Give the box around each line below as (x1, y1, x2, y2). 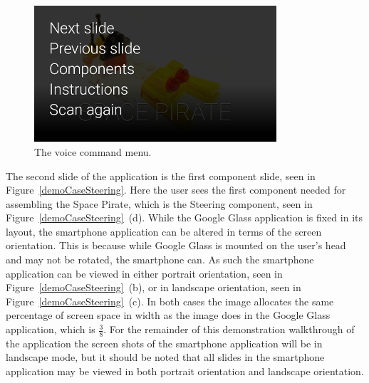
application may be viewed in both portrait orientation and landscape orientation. (6, 364, 364, 379)
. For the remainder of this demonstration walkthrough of (103, 322, 355, 337)
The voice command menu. (34, 144, 152, 159)
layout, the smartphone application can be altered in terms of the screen (6, 224, 322, 238)
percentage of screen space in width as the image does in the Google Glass (6, 308, 331, 322)
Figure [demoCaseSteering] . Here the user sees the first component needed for (6, 182, 346, 197)
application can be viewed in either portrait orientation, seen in (6, 266, 283, 280)
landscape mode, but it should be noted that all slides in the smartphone (6, 350, 325, 364)
